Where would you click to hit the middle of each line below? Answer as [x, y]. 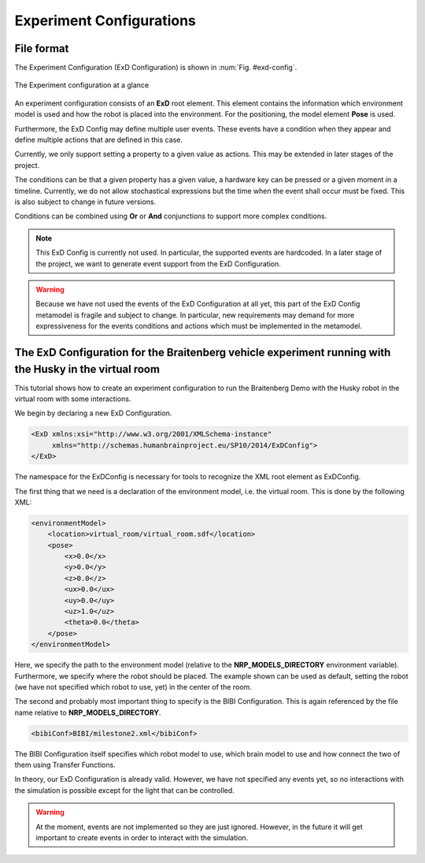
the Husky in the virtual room [87, 369]
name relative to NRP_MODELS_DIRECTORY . [88, 712]
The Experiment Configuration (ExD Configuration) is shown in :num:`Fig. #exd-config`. [156, 68]
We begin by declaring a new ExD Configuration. [93, 413]
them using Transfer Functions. [65, 765]
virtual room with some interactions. [73, 399]
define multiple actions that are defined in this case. [98, 140]
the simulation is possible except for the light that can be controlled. [125, 790]
